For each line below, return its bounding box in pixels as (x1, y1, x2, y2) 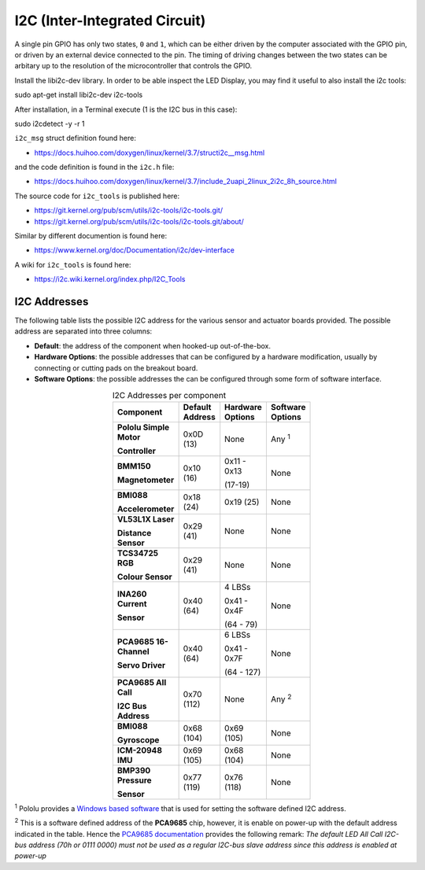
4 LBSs (224, 581, 251, 592)
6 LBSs (224, 629, 251, 640)
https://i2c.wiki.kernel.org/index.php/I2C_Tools (34, 275, 186, 284)
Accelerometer (116, 503, 175, 514)
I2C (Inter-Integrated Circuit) (14, 12, 206, 29)
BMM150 (116, 460, 151, 471)
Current (116, 598, 147, 609)
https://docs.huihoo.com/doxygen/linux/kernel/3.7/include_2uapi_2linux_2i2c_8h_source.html (34, 177, 338, 186)
